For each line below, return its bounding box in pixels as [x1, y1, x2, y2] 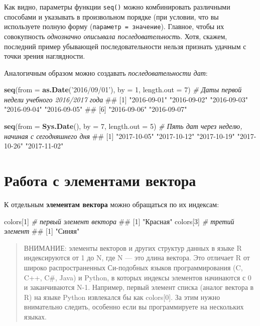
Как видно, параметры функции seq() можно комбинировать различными [4, 2, 230, 12]
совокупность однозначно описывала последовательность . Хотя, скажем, [4, 31, 227, 41]
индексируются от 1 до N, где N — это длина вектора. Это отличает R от [24, 252, 250, 263]
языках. [24, 311, 47, 321]
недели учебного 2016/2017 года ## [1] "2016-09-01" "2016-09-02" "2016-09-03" [4, 94, 248, 104]
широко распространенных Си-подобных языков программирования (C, [24, 262, 243, 272]
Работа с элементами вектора [4, 170, 196, 191]
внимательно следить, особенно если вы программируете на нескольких [24, 301, 244, 312]
